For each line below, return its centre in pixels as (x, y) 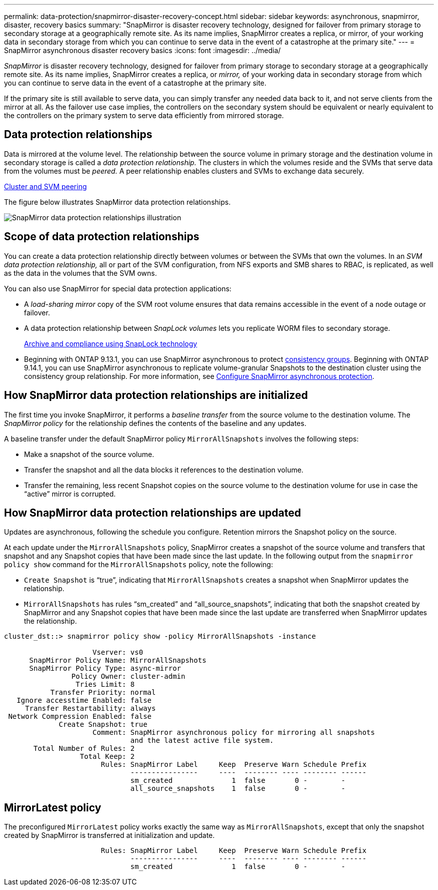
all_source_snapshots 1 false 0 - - (238, 789)
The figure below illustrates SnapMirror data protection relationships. (117, 202)
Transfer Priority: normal (103, 693)
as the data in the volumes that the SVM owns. (80, 273)
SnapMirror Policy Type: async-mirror (105, 669)
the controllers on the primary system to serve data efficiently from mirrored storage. (144, 115)
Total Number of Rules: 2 (84, 749)
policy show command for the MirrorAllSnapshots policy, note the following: (138, 565)
